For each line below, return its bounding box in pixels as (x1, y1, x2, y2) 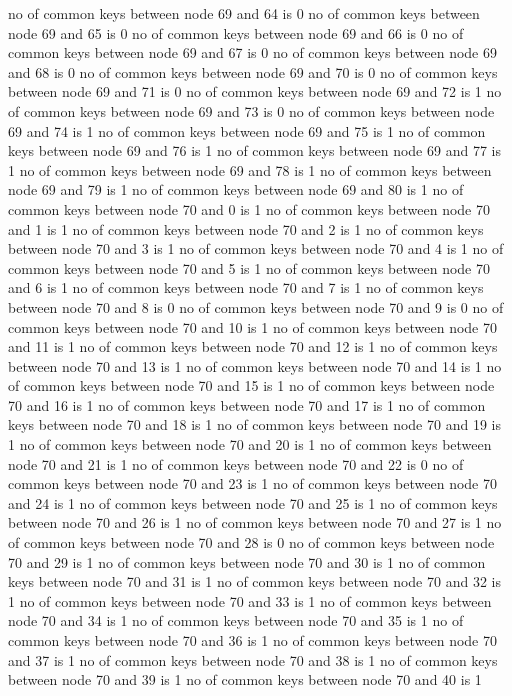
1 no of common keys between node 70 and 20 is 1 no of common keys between (8, 434, 492, 455)
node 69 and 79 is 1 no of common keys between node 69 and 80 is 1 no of (8, 179, 464, 200)
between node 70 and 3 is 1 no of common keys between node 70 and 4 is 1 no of (8, 238, 504, 259)
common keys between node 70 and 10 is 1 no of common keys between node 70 (8, 316, 497, 337)
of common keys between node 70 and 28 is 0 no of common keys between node (8, 532, 495, 553)
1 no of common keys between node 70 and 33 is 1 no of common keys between (8, 590, 492, 611)
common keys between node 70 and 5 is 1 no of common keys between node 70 (8, 257, 490, 278)
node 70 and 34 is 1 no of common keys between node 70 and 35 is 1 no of (8, 610, 464, 631)
